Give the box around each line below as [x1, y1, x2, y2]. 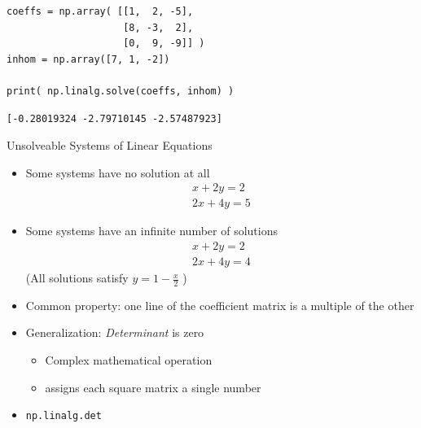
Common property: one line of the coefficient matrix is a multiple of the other [25, 296, 414, 313]
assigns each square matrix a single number [45, 378, 261, 395]
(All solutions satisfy [25, 269, 129, 286]
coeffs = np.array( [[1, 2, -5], [7, 6, 194, 17]
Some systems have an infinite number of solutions [25, 222, 278, 239]
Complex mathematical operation [45, 352, 213, 369]
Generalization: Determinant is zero [25, 324, 204, 341]
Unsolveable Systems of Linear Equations [7, 137, 213, 154]
